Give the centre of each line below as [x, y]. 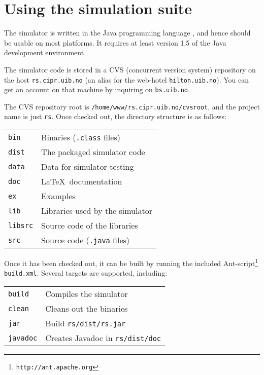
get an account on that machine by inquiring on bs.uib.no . [97, 89]
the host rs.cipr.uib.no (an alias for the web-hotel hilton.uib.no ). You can [127, 79]
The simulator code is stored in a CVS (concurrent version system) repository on [130, 69]
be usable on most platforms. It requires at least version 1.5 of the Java [115, 42]
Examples [58, 196]
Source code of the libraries [90, 226]
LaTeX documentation [82, 181]
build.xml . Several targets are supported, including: [86, 273]
